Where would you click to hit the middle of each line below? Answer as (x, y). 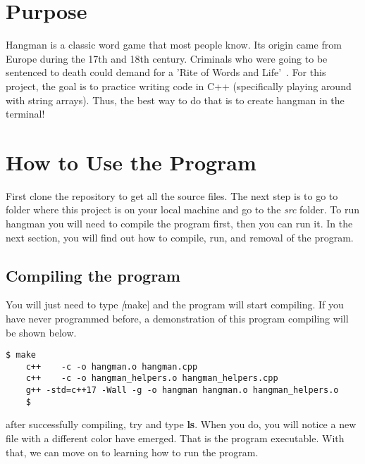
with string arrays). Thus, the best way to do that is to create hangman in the (175, 100)
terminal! (25, 114)
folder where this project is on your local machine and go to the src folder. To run (182, 209)
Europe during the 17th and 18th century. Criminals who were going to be (167, 58)
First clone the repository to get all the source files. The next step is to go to (172, 195)
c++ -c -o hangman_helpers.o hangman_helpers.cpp (152, 378)
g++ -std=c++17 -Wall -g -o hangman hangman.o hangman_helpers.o (182, 390)
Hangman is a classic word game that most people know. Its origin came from (174, 45)
